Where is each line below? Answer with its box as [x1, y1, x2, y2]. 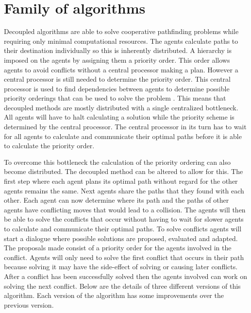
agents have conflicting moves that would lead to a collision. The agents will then [4, 204, 246, 214]
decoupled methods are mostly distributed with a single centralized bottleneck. [4, 102, 238, 112]
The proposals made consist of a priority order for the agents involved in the [4, 243, 232, 253]
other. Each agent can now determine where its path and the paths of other [4, 195, 229, 205]
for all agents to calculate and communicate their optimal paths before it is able [4, 131, 242, 141]
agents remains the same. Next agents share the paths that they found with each [4, 185, 244, 195]
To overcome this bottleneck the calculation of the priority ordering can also [4, 156, 231, 167]
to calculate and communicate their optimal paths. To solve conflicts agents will [4, 224, 242, 233]
